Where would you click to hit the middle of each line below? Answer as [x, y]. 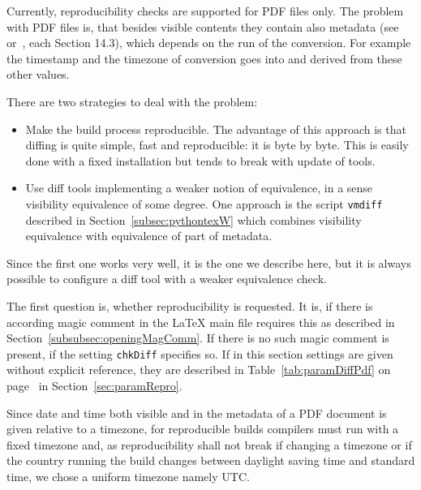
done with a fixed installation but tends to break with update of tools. [200, 160]
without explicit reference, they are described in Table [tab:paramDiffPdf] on [199, 370]
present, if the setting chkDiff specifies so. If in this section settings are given [200, 353]
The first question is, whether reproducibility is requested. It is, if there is [190, 305]
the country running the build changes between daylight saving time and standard [211, 460]
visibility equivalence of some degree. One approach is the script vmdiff [204, 203]
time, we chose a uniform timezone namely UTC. [128, 476]
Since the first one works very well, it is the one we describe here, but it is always [209, 262]
